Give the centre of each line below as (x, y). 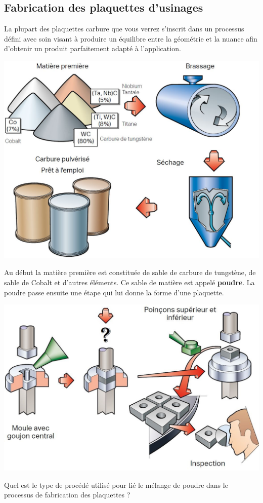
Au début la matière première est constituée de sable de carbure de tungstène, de (130, 272)
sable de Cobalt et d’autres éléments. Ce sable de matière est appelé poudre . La (129, 282)
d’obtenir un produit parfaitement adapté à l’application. (93, 48)
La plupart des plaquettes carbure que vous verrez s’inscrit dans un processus (124, 29)
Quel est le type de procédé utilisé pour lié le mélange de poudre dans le (116, 485)
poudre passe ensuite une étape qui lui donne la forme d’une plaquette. (114, 292)
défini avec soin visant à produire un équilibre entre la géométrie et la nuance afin (131, 38)
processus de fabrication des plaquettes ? (67, 495)
